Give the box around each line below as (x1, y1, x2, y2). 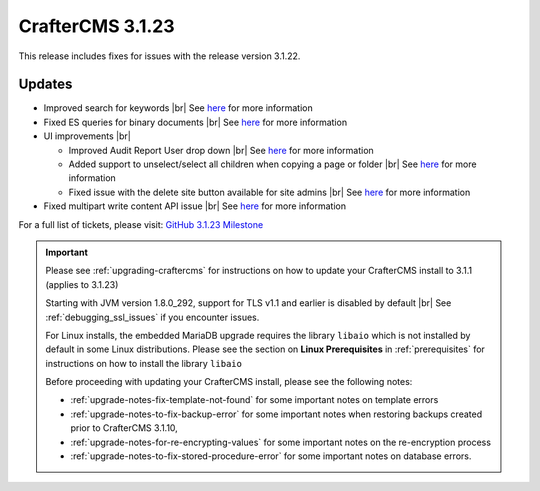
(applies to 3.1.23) (45, 278, 119, 290)
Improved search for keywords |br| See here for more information (43, 102, 314, 114)
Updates (18, 76, 73, 93)
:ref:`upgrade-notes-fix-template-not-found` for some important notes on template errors (70, 394, 439, 406)
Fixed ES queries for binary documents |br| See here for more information (43, 116, 348, 128)
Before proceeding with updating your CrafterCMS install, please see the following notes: (45, 376, 413, 388)
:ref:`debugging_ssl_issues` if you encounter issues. (45, 311, 260, 323)
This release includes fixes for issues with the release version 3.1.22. (18, 50, 301, 62)
